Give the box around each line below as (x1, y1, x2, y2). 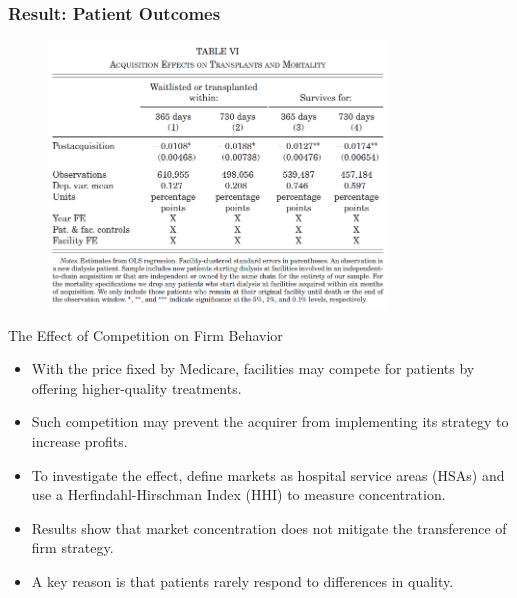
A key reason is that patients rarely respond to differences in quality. (31, 571, 454, 591)
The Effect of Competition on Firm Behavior (8, 324, 283, 345)
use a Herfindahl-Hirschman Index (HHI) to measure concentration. (31, 484, 446, 505)
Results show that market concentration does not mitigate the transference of (31, 517, 507, 538)
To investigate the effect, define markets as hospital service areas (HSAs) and (31, 464, 505, 485)
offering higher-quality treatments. (31, 377, 242, 398)
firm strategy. (31, 537, 114, 558)
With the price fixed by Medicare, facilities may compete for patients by (31, 358, 475, 379)
